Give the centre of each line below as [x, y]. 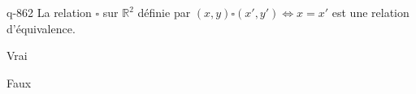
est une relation [370, 12]
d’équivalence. [41, 28]
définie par [164, 12]
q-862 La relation [49, 12]
